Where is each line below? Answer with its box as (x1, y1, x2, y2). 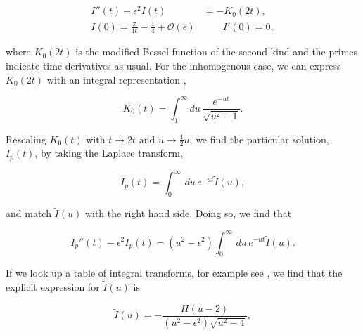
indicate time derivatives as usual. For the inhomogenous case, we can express (6, 58, 341, 73)
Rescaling (6, 131, 46, 146)
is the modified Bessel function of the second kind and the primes (75, 44, 358, 59)
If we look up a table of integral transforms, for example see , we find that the (6, 265, 343, 280)
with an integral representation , (46, 72, 186, 86)
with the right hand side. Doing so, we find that (84, 206, 292, 221)
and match (6, 206, 51, 221)
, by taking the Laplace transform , (34, 145, 183, 160)
